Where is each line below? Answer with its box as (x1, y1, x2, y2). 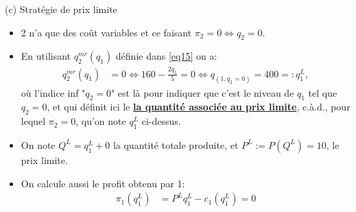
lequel (21, 114, 46, 128)
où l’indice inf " (21, 85, 86, 99)
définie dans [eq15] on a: (115, 49, 217, 63)
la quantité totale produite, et (112, 137, 239, 152)
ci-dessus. (141, 114, 181, 128)
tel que (308, 85, 337, 99)
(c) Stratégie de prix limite (5, 2, 117, 16)
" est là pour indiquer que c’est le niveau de (110, 85, 294, 99)
